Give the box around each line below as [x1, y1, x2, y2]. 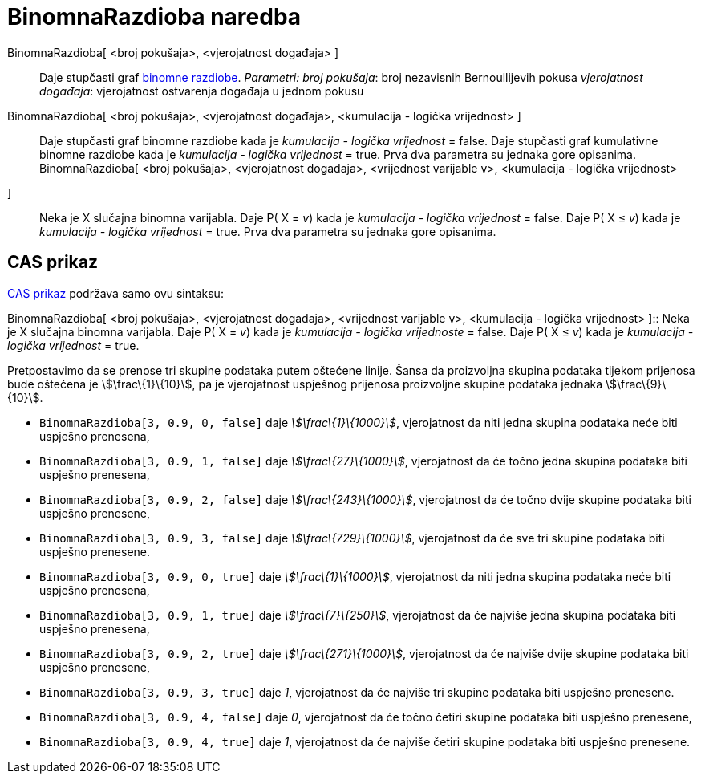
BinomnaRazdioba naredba [7, 3, 302, 30]
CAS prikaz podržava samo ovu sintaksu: [7, 286, 224, 300]
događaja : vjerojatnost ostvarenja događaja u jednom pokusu [39, 83, 364, 98]
